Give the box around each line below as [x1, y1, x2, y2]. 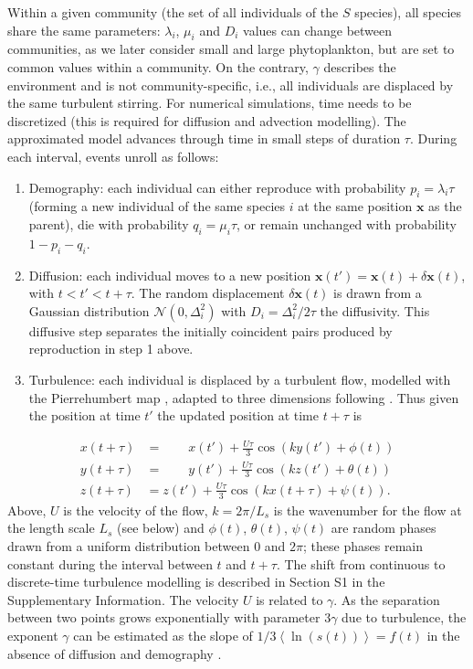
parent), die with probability [28, 214, 189, 233]
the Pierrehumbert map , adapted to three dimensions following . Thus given [28, 388, 459, 407]
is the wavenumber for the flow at [273, 500, 462, 519]
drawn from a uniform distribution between [7, 536, 250, 555]
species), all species [354, 3, 462, 21]
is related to [256, 589, 323, 609]
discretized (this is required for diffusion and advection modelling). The [7, 111, 406, 130]
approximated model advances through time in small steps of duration [7, 129, 401, 148]
